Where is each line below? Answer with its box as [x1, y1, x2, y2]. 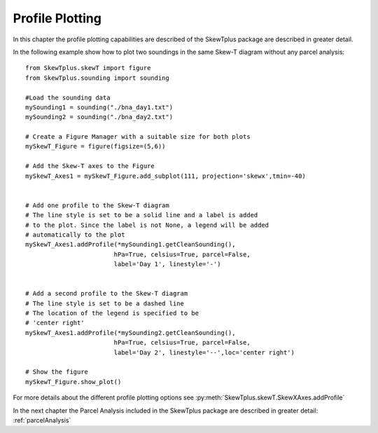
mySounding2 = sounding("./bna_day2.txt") [25, 113, 174, 121]
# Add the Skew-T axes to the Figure [25, 162, 155, 170]
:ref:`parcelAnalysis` [13, 416, 71, 424]
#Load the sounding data [25, 93, 111, 102]
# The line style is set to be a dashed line [25, 299, 185, 308]
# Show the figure [25, 368, 89, 376]
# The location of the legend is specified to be [25, 309, 199, 317]
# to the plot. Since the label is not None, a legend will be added [25, 221, 269, 229]
